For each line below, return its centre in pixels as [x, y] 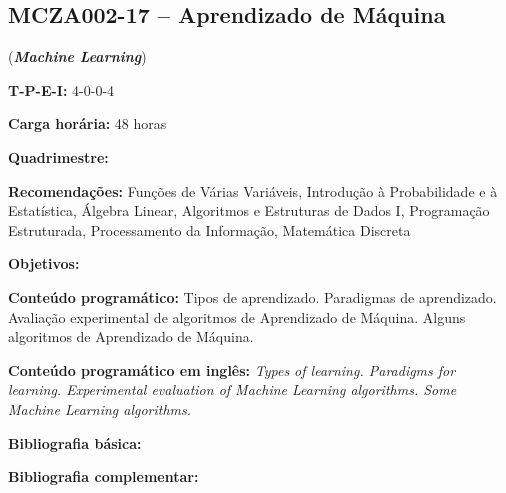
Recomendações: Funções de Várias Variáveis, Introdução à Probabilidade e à [253, 190]
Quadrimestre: [58, 156]
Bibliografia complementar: [103, 476]
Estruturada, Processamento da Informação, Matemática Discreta [209, 229]
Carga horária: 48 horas [87, 123]
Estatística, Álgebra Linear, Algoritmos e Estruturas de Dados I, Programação [249, 210]
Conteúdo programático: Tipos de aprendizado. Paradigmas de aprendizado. [252, 296]
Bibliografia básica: [75, 442]
